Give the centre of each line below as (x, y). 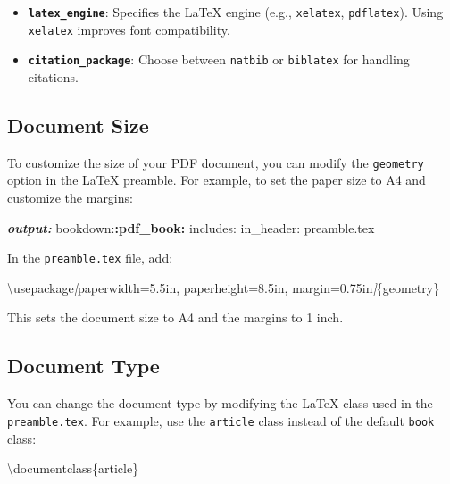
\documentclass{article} (73, 468)
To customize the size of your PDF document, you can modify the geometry (216, 162)
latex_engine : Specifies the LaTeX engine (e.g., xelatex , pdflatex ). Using (236, 12)
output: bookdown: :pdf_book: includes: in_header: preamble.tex (191, 227)
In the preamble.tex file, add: (90, 258)
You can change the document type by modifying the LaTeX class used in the (220, 403)
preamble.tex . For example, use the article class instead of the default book (221, 420)
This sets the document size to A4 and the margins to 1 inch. (175, 317)
